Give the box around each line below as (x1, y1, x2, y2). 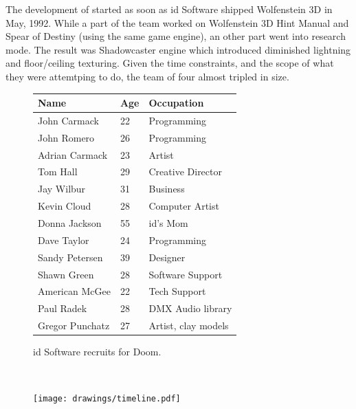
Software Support (148, 267, 223, 281)
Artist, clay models (148, 318, 229, 333)
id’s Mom (148, 215, 188, 230)
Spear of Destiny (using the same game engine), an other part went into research (5, 29, 346, 43)
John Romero (38, 130, 95, 144)
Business (148, 181, 185, 196)
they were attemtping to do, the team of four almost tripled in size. (5, 69, 289, 83)
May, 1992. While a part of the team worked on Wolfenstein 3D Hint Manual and (5, 15, 349, 30)
